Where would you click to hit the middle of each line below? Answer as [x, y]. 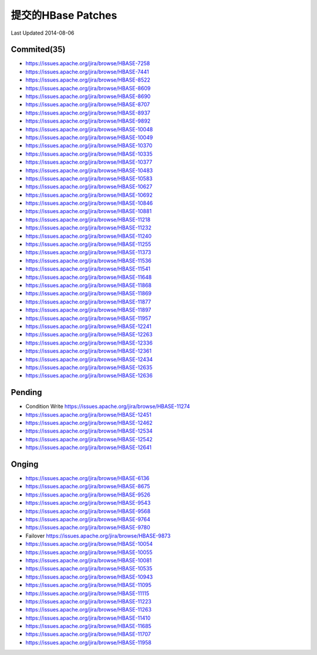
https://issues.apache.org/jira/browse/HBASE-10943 [89, 577]
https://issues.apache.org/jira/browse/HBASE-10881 [89, 211]
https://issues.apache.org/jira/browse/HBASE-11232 [89, 228]
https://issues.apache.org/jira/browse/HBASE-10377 [89, 162]
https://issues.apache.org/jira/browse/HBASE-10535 [89, 569]
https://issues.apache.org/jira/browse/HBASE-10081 [89, 560]
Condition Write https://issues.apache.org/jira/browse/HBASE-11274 [108, 406]
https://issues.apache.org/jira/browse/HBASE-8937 [88, 113]
